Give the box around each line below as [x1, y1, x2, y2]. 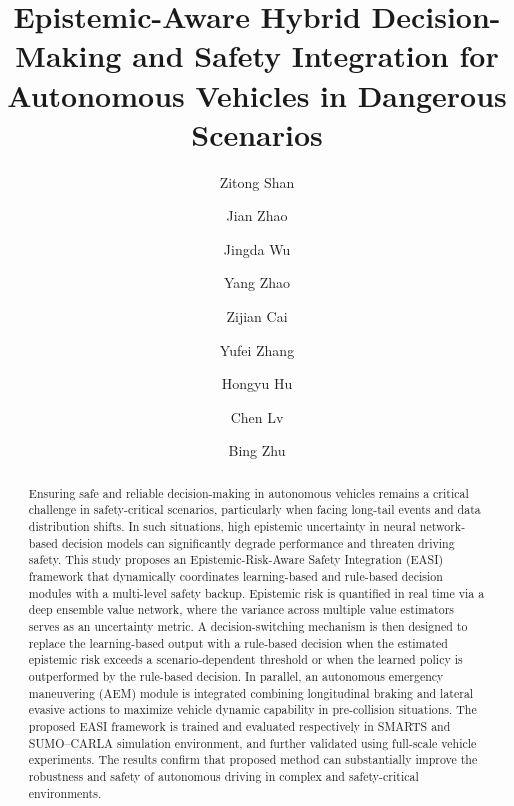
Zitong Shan [219, 171, 295, 192]
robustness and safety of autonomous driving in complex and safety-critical [28, 767, 419, 784]
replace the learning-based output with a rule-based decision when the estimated [28, 634, 448, 651]
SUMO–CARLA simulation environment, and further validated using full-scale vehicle [28, 734, 477, 751]
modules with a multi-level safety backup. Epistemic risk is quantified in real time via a [28, 584, 485, 601]
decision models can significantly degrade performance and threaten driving [61, 534, 455, 551]
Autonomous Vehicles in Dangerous [7, 74, 507, 115]
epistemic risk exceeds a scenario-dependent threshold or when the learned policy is [28, 651, 463, 668]
